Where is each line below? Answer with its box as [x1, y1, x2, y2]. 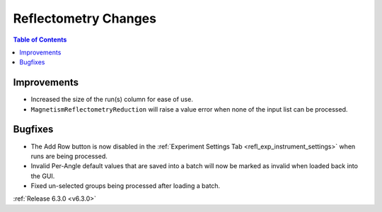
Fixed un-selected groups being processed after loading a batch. [30, 182, 221, 190]
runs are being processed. [30, 152, 108, 160]
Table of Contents [13, 35, 67, 44]
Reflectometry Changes [13, 11, 157, 26]
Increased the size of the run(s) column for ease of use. [30, 95, 194, 104]
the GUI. [30, 172, 55, 180]
